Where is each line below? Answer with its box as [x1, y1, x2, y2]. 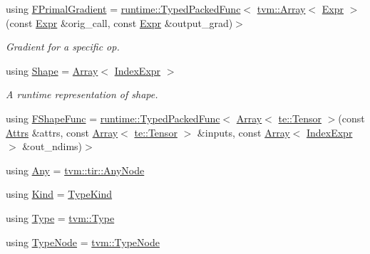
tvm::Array [257, 1, 306, 16]
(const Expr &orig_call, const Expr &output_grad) [6, 15, 233, 30]
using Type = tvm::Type [6, 210, 115, 225]
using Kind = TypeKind [6, 186, 113, 201]
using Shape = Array [6, 63, 98, 78]
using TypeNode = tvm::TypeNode [6, 234, 160, 249]
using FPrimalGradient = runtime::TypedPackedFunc [6, 1, 241, 16]
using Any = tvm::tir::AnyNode [6, 162, 145, 177]
